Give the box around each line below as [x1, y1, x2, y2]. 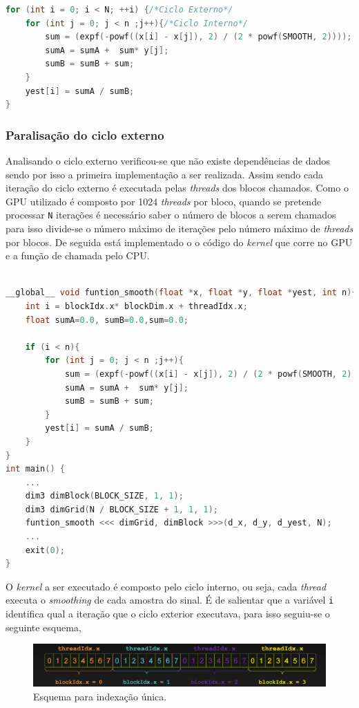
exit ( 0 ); [25, 545, 65, 555]
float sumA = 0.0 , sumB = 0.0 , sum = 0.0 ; [25, 315, 188, 325]
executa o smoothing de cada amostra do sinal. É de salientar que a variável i [6, 593, 334, 607]
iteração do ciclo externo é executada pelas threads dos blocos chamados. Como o [6, 180, 349, 195]
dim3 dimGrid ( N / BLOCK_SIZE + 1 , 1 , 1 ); [25, 504, 218, 514]
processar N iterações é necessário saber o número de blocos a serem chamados [6, 207, 336, 222]
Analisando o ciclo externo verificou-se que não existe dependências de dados [6, 153, 330, 167]
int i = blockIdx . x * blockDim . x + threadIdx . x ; [25, 301, 248, 311]
